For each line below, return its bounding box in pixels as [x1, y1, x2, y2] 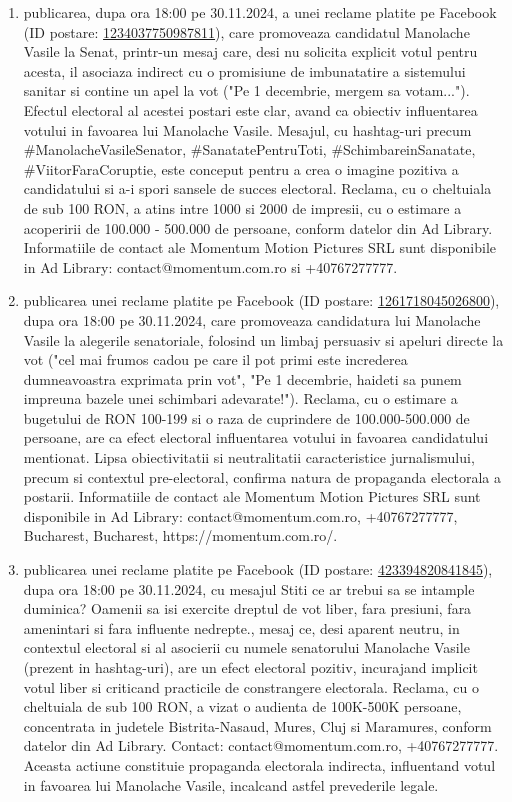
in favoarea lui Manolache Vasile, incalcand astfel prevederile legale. [23, 774, 439, 795]
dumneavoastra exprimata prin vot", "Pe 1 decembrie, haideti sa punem [23, 368, 462, 389]
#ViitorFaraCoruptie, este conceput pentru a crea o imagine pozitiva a [23, 158, 459, 179]
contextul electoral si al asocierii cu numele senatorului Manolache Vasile [23, 637, 470, 658]
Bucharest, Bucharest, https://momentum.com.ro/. [23, 525, 338, 546]
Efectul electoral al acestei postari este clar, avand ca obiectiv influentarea [23, 99, 478, 120]
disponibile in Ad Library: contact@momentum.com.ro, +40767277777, [23, 505, 458, 526]
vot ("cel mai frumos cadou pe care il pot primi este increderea [23, 349, 408, 370]
